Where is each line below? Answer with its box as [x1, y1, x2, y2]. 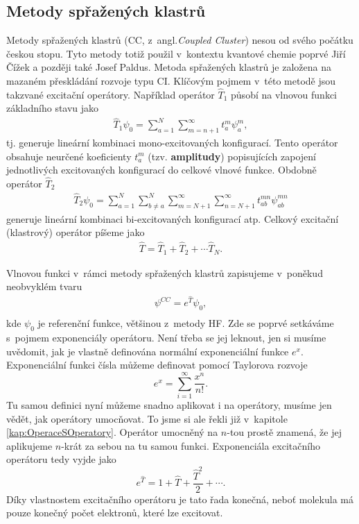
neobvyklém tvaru [6, 279, 82, 294]
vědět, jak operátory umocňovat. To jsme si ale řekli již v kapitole [6, 411, 288, 425]
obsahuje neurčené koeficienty [6, 149, 132, 163]
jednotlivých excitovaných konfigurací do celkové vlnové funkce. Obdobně [6, 162, 317, 177]
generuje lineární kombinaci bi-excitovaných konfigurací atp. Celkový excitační [6, 211, 339, 226]
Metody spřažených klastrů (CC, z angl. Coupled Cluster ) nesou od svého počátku [6, 33, 353, 47]
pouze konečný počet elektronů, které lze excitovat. [6, 505, 223, 520]
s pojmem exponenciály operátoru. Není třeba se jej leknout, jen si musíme [6, 330, 326, 345]
